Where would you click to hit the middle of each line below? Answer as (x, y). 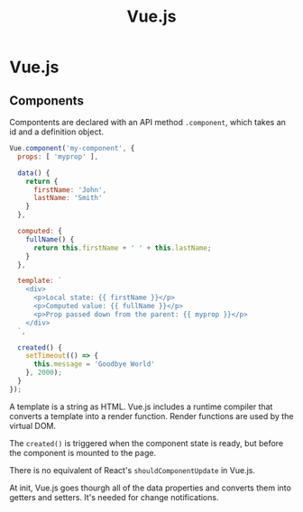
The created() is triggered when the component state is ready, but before (147, 443)
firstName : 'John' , (69, 190)
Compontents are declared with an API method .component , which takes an (148, 122)
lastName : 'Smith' (68, 198)
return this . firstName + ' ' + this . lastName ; (122, 248)
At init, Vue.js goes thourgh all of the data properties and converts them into (150, 488)
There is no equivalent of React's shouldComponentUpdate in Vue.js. (132, 470)
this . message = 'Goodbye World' (94, 364)
